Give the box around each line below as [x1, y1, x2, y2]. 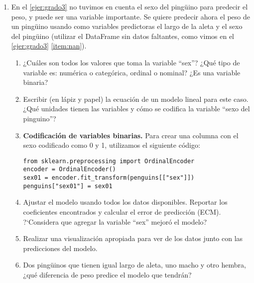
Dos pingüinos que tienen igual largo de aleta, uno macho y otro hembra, [23, 260, 246, 270]
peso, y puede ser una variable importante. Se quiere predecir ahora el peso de [11, 11, 251, 21]
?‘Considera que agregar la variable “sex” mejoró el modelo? [23, 216, 207, 227]
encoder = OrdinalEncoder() [23, 166, 116, 173]
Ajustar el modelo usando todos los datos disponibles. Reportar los [23, 197, 228, 207]
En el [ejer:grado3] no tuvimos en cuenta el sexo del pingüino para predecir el [11, 1, 248, 11]
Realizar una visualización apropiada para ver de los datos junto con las [23, 233, 243, 244]
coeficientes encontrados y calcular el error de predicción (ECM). [23, 206, 221, 217]
